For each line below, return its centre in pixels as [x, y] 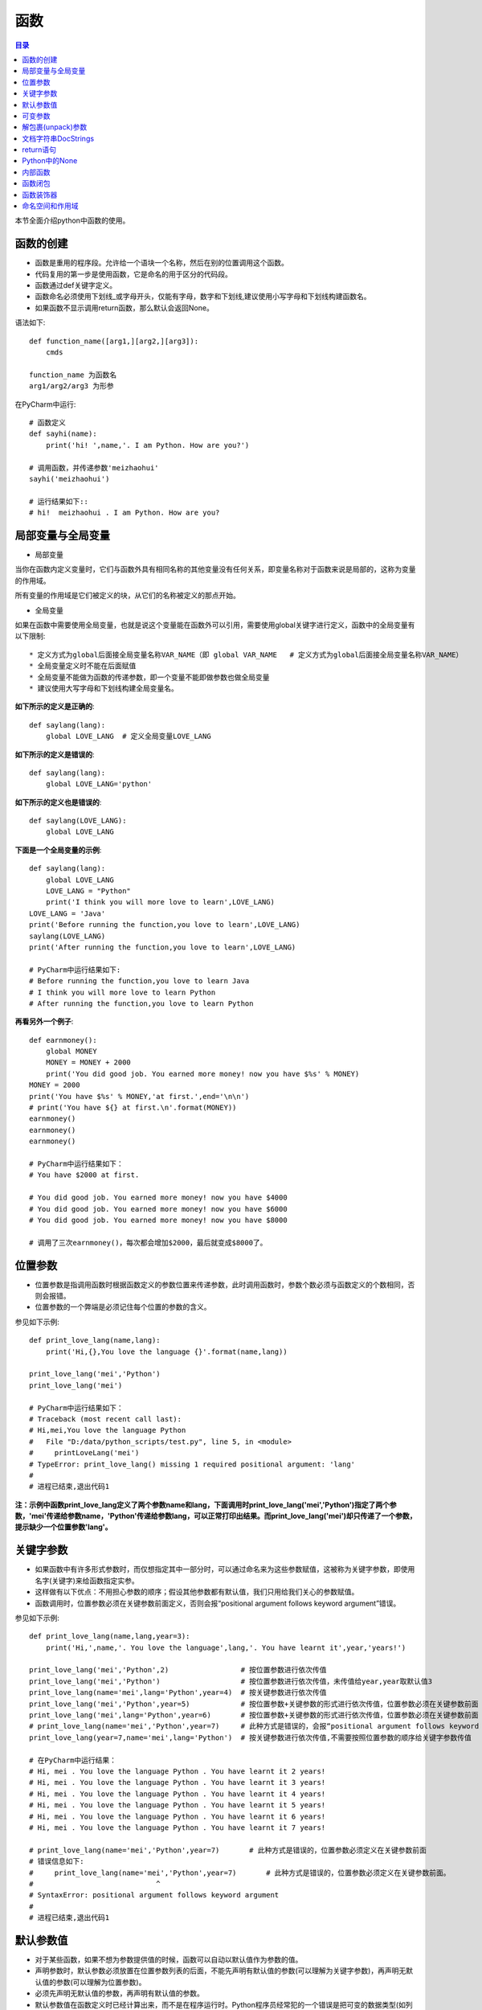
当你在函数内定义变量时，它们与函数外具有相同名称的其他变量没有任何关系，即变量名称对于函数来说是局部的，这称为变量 [215, 569]
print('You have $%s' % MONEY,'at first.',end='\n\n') [139, 1096]
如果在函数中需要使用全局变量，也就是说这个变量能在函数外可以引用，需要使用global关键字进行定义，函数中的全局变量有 [215, 625]
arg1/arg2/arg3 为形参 [71, 386]
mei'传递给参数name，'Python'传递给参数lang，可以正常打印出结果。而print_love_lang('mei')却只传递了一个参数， [224, 1516]
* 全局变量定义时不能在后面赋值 [83, 666]
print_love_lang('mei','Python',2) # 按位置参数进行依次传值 [178, 1670]
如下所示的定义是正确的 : [55, 707]
